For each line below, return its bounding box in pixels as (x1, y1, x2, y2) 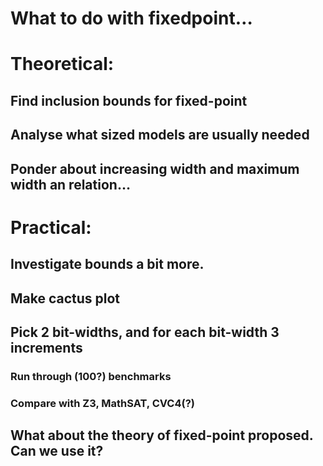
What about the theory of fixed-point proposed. (10, 427, 314, 444)
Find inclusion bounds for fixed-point (10, 92, 248, 109)
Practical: (10, 216, 92, 239)
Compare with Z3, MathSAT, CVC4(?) (10, 396, 195, 410)
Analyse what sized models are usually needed (10, 127, 310, 144)
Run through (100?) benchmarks (10, 369, 172, 383)
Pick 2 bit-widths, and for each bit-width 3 (10, 323, 280, 341)
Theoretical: (10, 53, 115, 76)
